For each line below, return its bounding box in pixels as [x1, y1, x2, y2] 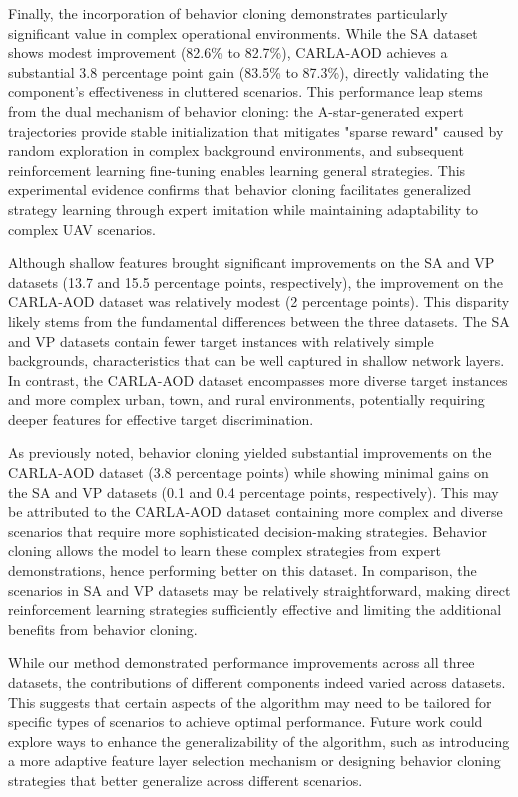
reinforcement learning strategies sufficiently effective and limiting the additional [8, 599, 502, 620]
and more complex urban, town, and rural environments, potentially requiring [8, 389, 485, 410]
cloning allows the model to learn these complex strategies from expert [8, 540, 441, 561]
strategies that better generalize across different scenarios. [8, 769, 363, 790]
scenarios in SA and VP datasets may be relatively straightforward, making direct [8, 579, 511, 600]
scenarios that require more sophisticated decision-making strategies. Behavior [8, 520, 487, 541]
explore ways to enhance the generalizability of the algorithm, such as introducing [8, 730, 510, 751]
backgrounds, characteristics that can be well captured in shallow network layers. [8, 350, 505, 371]
